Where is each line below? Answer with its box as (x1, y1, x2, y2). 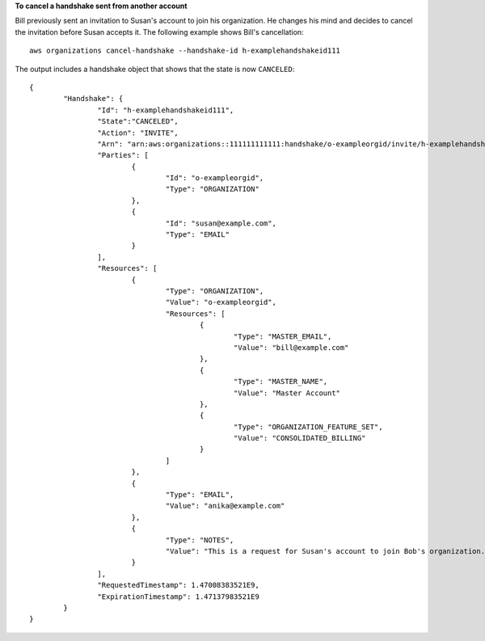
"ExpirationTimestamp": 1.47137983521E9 (97, 592, 260, 601)
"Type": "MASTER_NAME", (233, 377, 328, 386)
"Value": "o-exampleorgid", (165, 297, 276, 307)
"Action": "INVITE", (97, 128, 179, 137)
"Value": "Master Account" (233, 388, 341, 398)
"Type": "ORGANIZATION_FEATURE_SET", (233, 422, 383, 432)
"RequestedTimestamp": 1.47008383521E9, (97, 580, 260, 590)
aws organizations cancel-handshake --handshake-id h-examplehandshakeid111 (29, 46, 341, 56)
